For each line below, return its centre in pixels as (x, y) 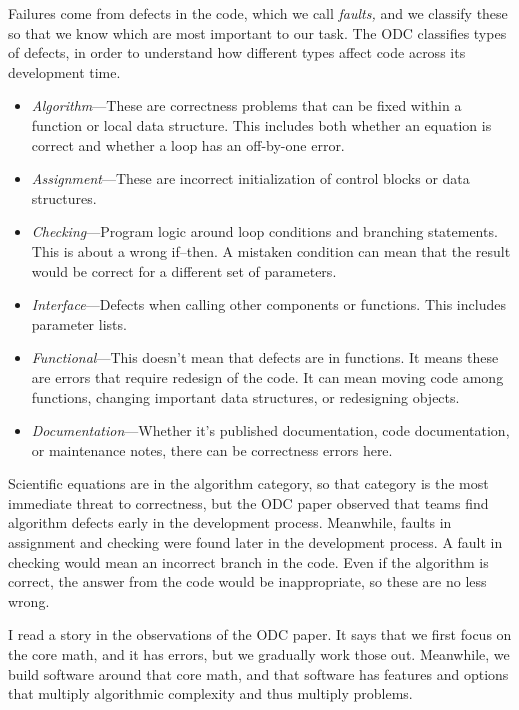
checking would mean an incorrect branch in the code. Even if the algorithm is (248, 561)
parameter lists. (79, 323)
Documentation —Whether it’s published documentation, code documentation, (270, 430)
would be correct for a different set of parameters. (184, 270)
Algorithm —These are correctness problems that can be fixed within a (246, 105)
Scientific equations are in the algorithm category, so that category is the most (248, 483)
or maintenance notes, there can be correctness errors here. (212, 449)
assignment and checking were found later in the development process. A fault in (255, 542)
